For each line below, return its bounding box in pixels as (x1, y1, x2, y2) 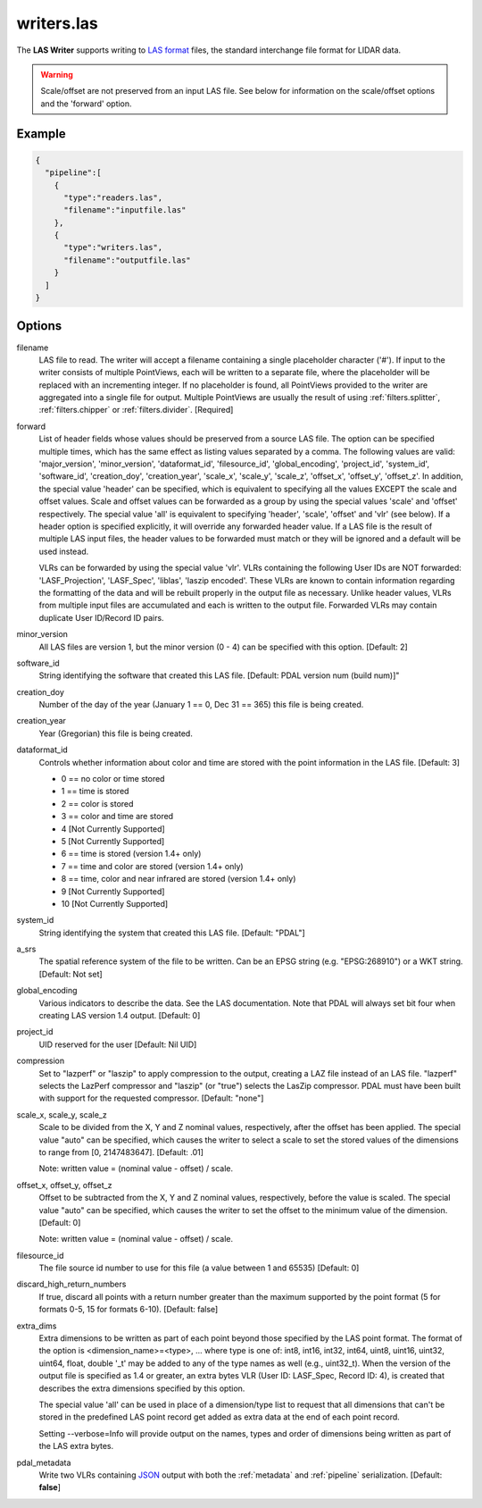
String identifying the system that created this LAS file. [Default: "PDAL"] (38, 927, 305, 938)
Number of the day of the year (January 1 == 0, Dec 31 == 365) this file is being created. (38, 700, 364, 710)
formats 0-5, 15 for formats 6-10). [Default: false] (38, 1304, 219, 1315)
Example (16, 126, 66, 141)
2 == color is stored (61, 798, 134, 808)
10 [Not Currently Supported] (61, 898, 169, 909)
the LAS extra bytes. (38, 1441, 114, 1452)
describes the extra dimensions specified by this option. (38, 1383, 245, 1394)
